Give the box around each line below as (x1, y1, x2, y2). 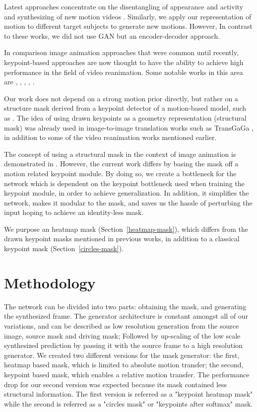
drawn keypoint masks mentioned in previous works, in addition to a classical (4, 233, 240, 244)
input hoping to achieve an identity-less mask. (4, 207, 144, 217)
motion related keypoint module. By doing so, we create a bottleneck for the (4, 168, 237, 178)
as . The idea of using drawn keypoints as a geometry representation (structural (4, 112, 247, 123)
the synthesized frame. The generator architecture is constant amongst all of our (4, 311, 249, 321)
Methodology (4, 272, 96, 292)
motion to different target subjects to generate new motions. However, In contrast (4, 21, 253, 31)
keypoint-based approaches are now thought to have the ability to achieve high (4, 57, 244, 67)
